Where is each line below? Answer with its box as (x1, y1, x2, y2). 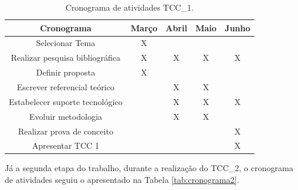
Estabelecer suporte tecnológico (9, 95, 123, 107)
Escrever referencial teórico (17, 80, 114, 93)
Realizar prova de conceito (18, 125, 113, 137)
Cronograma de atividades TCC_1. (65, 1, 194, 13)
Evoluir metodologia (29, 110, 103, 122)
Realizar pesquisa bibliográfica (11, 51, 121, 64)
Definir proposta (36, 66, 96, 78)
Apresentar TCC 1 (32, 139, 100, 152)
